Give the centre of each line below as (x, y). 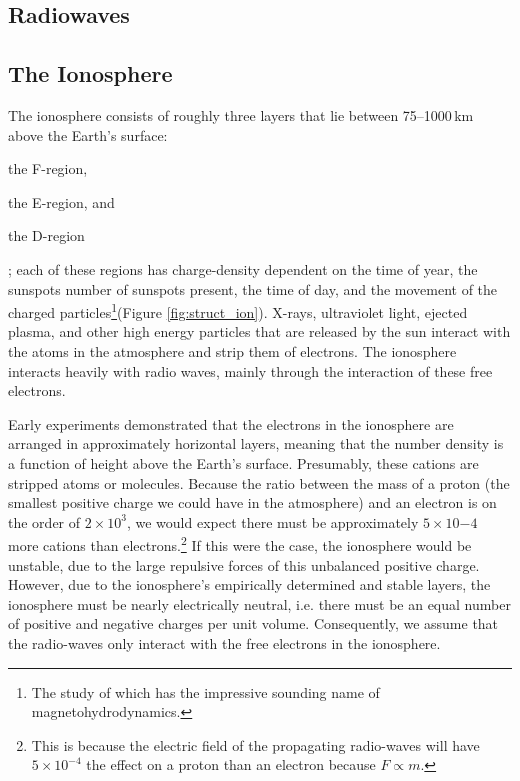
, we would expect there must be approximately (272, 521)
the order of (44, 521)
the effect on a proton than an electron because (231, 764)
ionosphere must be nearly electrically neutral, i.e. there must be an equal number (259, 603)
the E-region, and (61, 201)
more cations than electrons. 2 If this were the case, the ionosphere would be (240, 543)
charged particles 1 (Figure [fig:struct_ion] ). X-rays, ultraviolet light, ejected (238, 310)
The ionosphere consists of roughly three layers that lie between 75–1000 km (241, 114)
